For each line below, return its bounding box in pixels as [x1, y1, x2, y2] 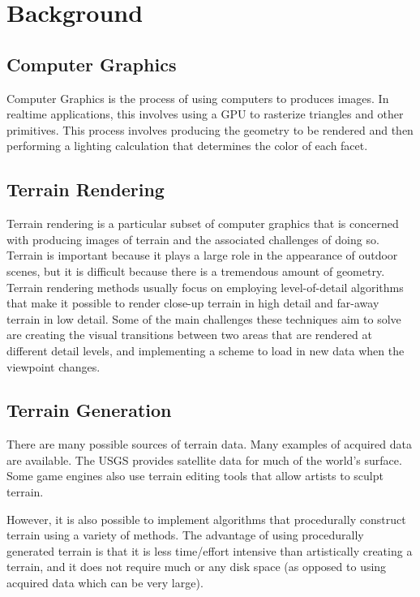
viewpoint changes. [6, 358, 101, 375]
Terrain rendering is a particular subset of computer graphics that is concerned [6, 215, 399, 232]
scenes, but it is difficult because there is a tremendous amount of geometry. [6, 262, 385, 279]
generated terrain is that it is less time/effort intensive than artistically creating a [6, 542, 413, 559]
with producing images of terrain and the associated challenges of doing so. [6, 230, 379, 247]
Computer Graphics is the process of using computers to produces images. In [6, 89, 389, 106]
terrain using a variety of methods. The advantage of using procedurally [6, 526, 364, 543]
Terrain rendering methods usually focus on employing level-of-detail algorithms [6, 278, 404, 295]
